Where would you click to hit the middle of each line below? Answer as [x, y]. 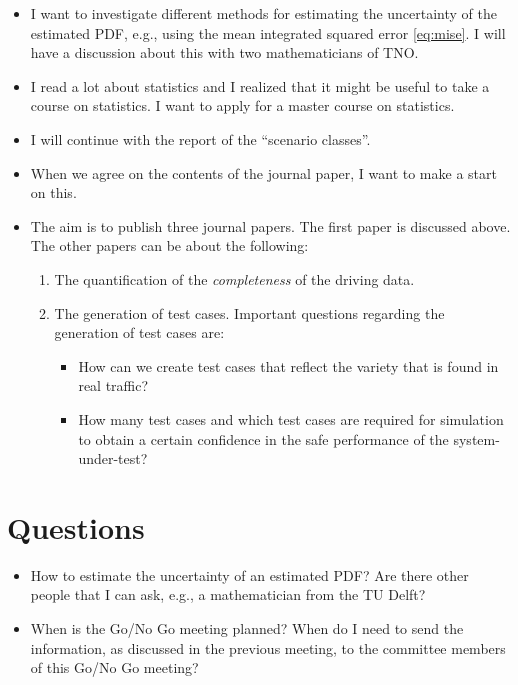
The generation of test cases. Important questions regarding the [249, 312]
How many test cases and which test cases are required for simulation [291, 418]
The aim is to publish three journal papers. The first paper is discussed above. [270, 225]
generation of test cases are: [139, 332]
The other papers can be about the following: [169, 245]
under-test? [113, 458]
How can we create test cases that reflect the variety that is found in [288, 365]
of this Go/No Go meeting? [114, 667]
